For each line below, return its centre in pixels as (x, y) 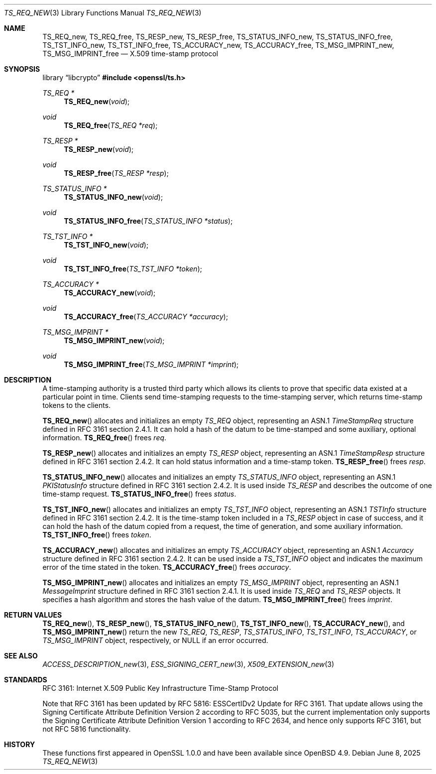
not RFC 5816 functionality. (87, 729)
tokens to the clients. (77, 405)
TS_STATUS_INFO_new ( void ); (113, 197)
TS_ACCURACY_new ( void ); (110, 293)
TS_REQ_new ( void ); (97, 101)
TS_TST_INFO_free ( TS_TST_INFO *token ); (133, 269)
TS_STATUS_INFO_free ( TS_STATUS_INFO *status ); (148, 221)
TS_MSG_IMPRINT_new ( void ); (114, 340)
